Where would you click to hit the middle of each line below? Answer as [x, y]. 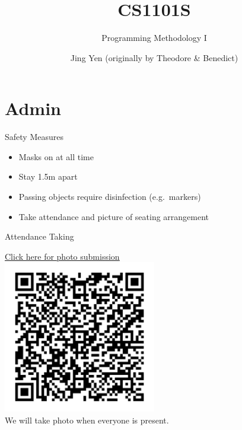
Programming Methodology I [154, 38]
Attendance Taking [39, 236]
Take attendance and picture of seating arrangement [114, 216]
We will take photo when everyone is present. [87, 420]
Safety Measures [34, 137]
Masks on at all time [56, 156]
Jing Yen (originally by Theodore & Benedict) [154, 57]
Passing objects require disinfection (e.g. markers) [110, 197]
